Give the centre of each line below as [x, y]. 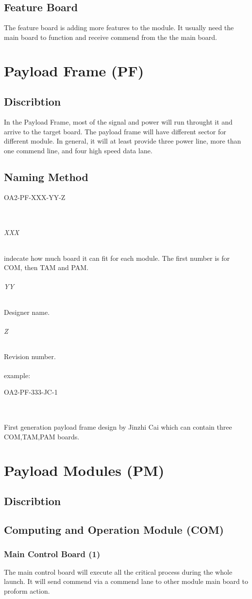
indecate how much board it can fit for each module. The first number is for [117, 258]
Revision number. [30, 356]
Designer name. [27, 312]
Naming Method [46, 176]
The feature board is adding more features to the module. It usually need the [119, 27]
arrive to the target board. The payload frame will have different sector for [115, 131]
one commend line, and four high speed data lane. [78, 150]
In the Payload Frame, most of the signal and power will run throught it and [118, 121]
